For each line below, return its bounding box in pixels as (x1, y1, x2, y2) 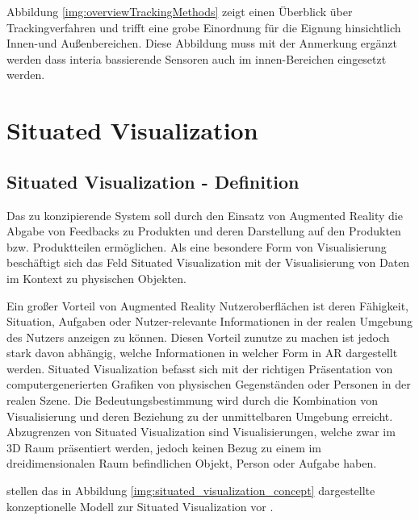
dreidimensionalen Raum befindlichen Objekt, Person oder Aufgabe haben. (6, 455, 377, 472)
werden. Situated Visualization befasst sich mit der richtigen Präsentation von (6, 360, 393, 376)
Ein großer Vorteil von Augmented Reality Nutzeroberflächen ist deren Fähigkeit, (6, 297, 409, 314)
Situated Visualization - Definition (6, 168, 300, 193)
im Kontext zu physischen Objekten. (6, 269, 186, 286)
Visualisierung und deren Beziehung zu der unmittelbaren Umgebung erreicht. (6, 407, 393, 424)
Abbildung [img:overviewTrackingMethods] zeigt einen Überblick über (6, 3, 353, 19)
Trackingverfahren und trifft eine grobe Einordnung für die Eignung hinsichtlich (6, 19, 401, 35)
